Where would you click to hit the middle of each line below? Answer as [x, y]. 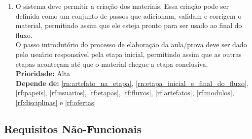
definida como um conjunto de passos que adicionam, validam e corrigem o [128, 15]
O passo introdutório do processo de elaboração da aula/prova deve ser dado [131, 44]
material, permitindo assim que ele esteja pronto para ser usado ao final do [129, 25]
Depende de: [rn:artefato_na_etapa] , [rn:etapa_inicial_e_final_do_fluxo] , [132, 83]
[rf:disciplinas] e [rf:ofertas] [56, 102]
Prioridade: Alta [43, 73]
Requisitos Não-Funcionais [73, 128]
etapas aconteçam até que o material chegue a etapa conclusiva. [112, 64]
